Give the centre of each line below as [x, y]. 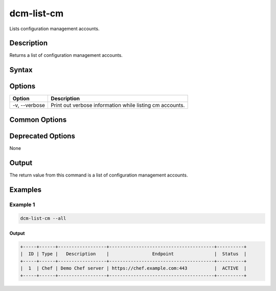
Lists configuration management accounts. [54, 29]
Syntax [21, 70]
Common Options [38, 119]
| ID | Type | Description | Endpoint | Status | [133, 254]
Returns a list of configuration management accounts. [66, 55]
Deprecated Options [42, 136]
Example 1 [22, 205]
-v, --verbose [29, 105]
